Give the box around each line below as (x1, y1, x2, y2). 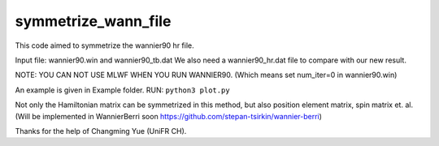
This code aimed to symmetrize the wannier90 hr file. (15, 41, 194, 50)
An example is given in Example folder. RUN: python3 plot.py (15, 85, 231, 95)
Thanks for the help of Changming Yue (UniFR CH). (15, 126, 187, 135)
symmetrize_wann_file (15, 12, 172, 30)
